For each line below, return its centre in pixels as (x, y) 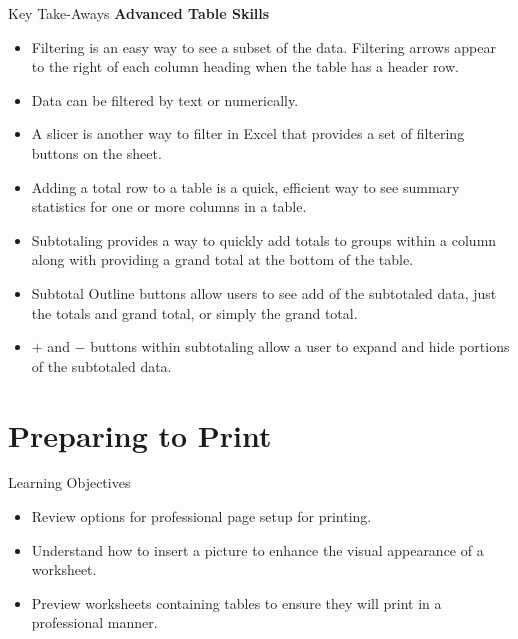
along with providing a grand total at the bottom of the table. (222, 259)
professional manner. (94, 622)
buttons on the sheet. (96, 152)
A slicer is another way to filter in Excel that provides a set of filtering (248, 133)
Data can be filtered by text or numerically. (165, 99)
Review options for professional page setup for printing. (201, 516)
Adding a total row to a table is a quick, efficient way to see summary (245, 186)
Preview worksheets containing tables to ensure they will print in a (236, 602)
